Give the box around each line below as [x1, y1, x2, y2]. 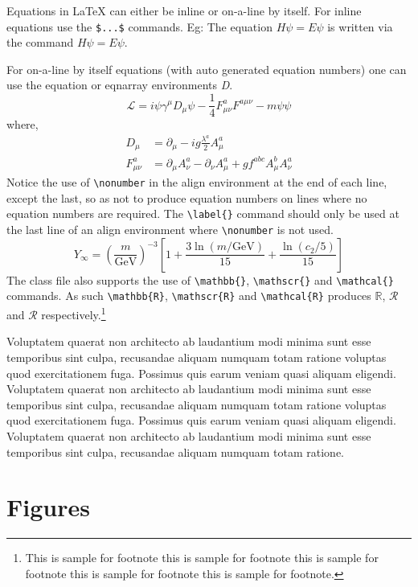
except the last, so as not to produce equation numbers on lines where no [6, 189, 367, 206]
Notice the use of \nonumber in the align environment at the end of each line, [6, 174, 387, 191]
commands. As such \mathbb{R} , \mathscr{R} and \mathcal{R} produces [6, 287, 371, 304]
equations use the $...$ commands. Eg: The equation [6, 18, 273, 35]
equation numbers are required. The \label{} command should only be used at [6, 205, 400, 222]
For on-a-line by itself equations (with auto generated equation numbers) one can [6, 60, 407, 77]
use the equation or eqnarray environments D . [6, 76, 233, 93]
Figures [6, 491, 90, 523]
